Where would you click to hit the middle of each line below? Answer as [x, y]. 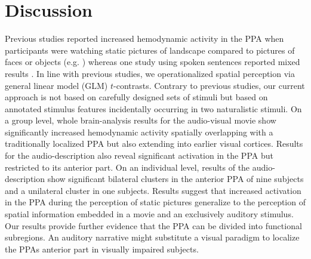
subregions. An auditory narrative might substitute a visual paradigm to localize [152, 237]
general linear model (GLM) [56, 85]
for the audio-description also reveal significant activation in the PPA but [139, 155]
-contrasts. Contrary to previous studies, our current [209, 85]
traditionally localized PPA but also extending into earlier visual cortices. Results [154, 144]
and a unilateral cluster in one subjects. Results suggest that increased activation [153, 190]
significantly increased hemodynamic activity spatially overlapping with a [139, 132]
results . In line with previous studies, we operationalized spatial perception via [150, 73]
